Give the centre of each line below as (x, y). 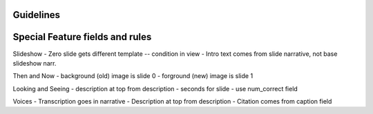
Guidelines (36, 15)
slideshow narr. (35, 63)
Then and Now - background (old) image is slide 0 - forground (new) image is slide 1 (133, 76)
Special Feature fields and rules (82, 37)
